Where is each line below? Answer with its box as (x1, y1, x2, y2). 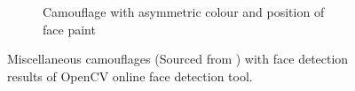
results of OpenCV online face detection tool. (7, 66, 253, 85)
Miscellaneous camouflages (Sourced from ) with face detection (7, 49, 349, 68)
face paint (43, 19, 96, 38)
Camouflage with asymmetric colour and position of (43, 3, 325, 20)
